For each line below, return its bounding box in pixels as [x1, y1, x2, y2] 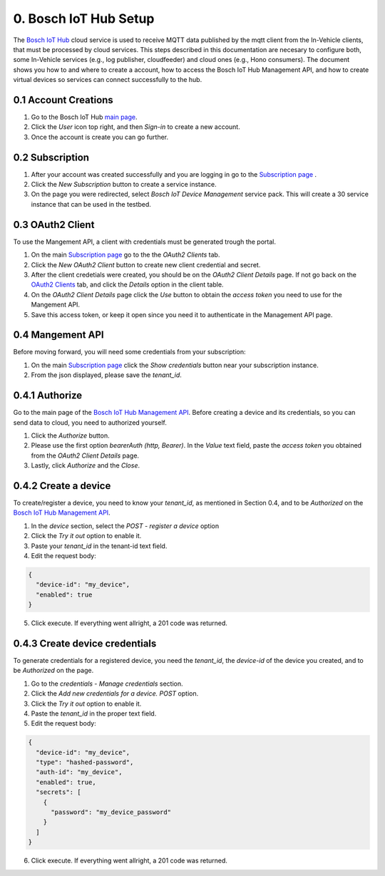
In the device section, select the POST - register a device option [31, 521, 220, 530]
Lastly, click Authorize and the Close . [31, 461, 140, 470]
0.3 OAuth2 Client [13, 218, 95, 231]
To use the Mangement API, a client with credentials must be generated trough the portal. [13, 237, 276, 246]
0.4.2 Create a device [13, 480, 111, 492]
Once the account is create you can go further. [31, 133, 169, 141]
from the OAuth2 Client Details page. [31, 451, 139, 460]
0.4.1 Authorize [13, 389, 83, 402]
